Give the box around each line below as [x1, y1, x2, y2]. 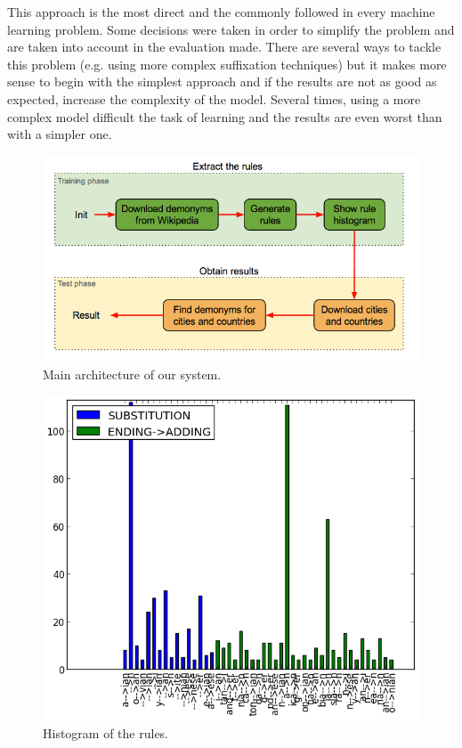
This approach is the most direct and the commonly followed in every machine [7, 3, 435, 20]
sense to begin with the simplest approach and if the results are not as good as [7, 72, 437, 91]
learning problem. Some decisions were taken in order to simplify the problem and [7, 20, 455, 38]
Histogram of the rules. [43, 724, 169, 743]
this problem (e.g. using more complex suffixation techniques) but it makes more [7, 54, 447, 73]
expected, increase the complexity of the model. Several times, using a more [7, 89, 421, 108]
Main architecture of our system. [43, 364, 222, 383]
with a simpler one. [7, 125, 112, 143]
